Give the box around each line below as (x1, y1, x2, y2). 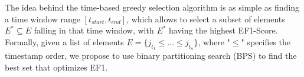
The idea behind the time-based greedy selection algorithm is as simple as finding (5, 1, 300, 13)
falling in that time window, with (34, 24, 154, 36)
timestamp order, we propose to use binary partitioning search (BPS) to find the (5, 49, 297, 61)
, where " (198, 35, 230, 48)
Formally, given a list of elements (5, 35, 124, 48)
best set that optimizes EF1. (5, 61, 108, 73)
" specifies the (241, 35, 291, 48)
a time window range (5, 12, 80, 25)
